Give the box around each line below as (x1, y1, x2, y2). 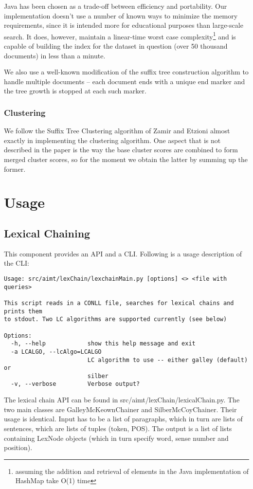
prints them (4, 308, 42, 315)
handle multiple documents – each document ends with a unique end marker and (4, 76, 245, 86)
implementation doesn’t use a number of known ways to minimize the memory (4, 10, 238, 20)
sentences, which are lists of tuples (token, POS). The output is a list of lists (4, 423, 232, 433)
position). (4, 442, 33, 453)
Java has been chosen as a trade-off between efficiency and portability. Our (4, 1, 227, 11)
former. (4, 163, 26, 174)
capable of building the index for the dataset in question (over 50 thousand (4, 41, 228, 51)
